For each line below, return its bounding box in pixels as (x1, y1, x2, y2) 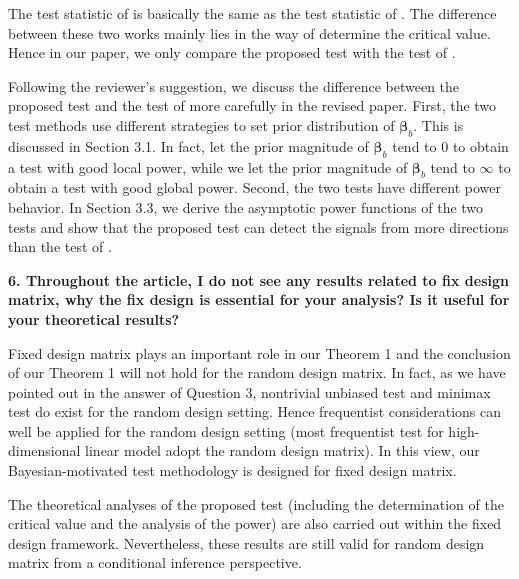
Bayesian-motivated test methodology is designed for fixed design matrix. (8, 460, 457, 481)
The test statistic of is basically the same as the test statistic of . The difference (8, 3, 497, 23)
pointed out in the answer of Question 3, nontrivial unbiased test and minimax (8, 381, 491, 402)
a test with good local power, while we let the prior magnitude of (8, 156, 408, 177)
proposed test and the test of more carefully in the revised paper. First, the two (8, 95, 497, 116)
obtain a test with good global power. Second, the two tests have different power (8, 177, 502, 198)
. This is (413, 114, 464, 135)
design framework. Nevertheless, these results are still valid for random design (8, 532, 485, 553)
